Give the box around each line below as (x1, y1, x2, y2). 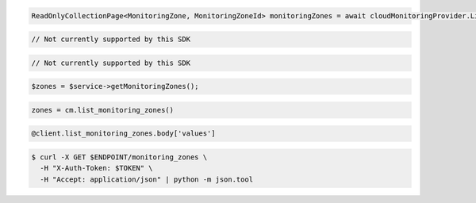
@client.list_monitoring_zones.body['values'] (31, 129, 216, 138)
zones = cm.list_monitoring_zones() (31, 105, 175, 114)
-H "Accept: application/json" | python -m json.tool (40, 174, 254, 184)
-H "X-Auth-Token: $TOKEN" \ (40, 163, 154, 173)
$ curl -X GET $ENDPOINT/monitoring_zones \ (31, 153, 208, 162)
